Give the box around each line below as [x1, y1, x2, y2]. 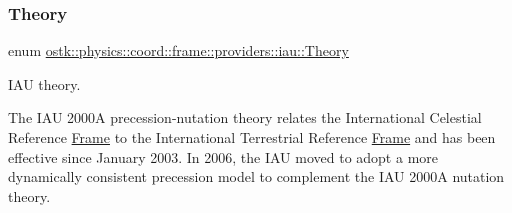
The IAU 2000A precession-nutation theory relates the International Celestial [8, 107, 482, 128]
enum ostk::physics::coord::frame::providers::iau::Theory [8, 40, 349, 61]
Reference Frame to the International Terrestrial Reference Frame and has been [8, 127, 496, 147]
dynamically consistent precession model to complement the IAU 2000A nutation [8, 166, 505, 187]
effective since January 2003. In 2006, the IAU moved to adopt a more [8, 146, 439, 167]
